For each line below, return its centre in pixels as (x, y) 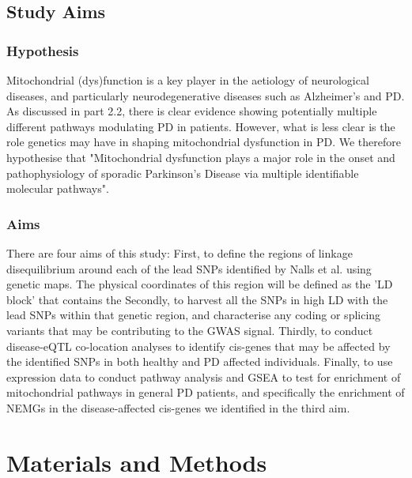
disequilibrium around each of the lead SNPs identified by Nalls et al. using (189, 268)
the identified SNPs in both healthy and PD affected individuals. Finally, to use (200, 361)
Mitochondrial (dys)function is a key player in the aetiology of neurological (188, 80)
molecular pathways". (58, 188)
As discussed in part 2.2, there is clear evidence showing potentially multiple (192, 111)
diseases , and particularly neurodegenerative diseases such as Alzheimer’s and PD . (206, 95)
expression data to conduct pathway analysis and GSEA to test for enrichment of (204, 376)
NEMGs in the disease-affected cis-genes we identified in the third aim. (178, 407)
